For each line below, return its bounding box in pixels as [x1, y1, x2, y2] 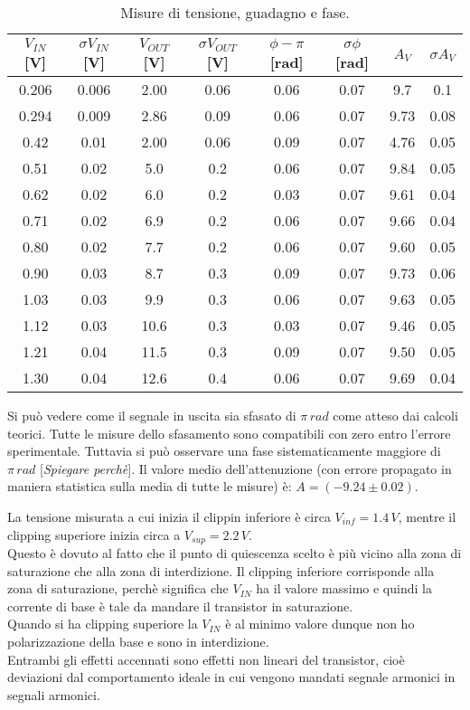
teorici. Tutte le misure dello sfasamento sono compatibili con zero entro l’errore [7, 423, 451, 442]
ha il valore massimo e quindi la [256, 579, 432, 598]
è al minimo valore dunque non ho [225, 614, 415, 633]
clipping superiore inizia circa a [7, 525, 181, 544]
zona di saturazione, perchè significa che [7, 579, 229, 598]
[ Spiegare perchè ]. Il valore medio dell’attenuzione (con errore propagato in [39, 459, 452, 478]
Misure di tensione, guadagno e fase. [120, 2, 350, 23]
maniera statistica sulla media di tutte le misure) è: [7, 477, 292, 496]
